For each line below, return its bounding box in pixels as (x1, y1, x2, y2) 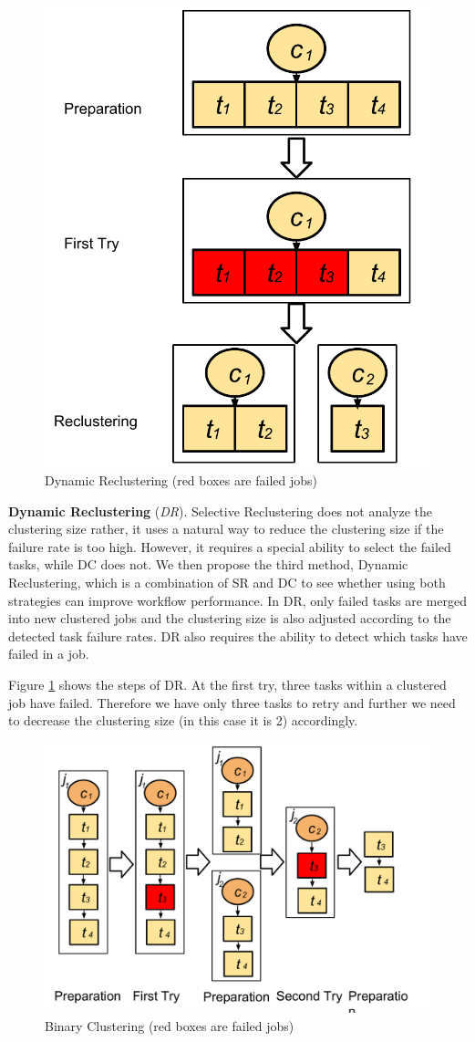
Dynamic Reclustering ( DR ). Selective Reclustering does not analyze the (8, 501, 433, 520)
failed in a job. (8, 644, 89, 663)
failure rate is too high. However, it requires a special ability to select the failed (8, 537, 451, 556)
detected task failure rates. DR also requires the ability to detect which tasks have (8, 626, 468, 645)
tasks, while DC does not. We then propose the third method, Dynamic (8, 555, 408, 574)
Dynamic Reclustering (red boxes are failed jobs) (45, 471, 318, 490)
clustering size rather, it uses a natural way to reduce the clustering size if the (8, 519, 444, 538)
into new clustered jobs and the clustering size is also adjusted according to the (8, 609, 451, 628)
